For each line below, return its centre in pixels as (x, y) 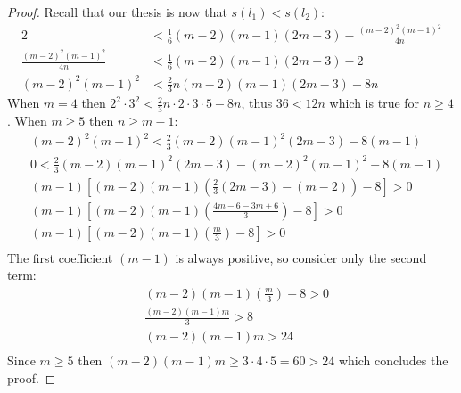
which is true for (375, 103)
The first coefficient (60, 257)
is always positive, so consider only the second (301, 257)
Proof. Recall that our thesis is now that (117, 12)
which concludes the (393, 360)
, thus (257, 103)
